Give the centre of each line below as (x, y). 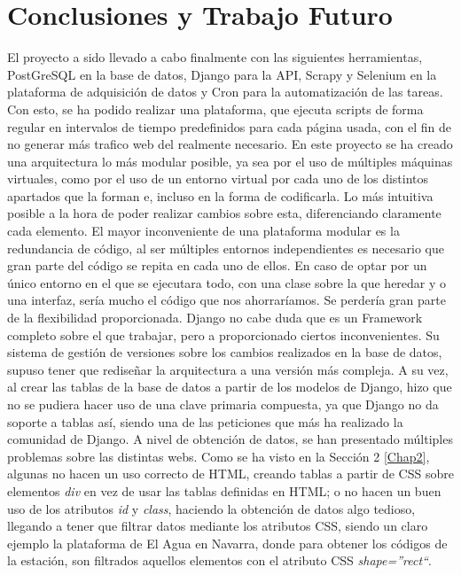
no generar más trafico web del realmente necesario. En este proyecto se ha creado (230, 144)
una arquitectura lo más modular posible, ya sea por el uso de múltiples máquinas (230, 161)
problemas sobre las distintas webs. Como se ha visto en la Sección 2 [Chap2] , (219, 456)
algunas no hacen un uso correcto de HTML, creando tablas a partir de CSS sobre (230, 474)
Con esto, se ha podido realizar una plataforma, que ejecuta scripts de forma (215, 109)
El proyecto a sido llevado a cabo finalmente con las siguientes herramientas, (215, 57)
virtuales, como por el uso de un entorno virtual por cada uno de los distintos (218, 179)
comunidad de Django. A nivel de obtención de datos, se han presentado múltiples (230, 439)
